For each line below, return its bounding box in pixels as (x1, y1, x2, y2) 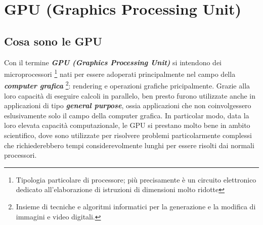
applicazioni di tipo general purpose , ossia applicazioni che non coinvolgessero (4, 100, 251, 111)
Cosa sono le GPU (4, 33, 102, 49)
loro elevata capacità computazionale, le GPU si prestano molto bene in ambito (4, 120, 250, 130)
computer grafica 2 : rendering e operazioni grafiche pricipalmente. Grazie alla (4, 79, 250, 91)
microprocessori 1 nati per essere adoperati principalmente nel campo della (4, 67, 236, 79)
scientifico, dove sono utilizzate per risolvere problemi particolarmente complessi (4, 130, 252, 141)
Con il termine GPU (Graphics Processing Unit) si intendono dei (4, 57, 222, 67)
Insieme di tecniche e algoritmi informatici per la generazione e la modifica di (16, 201, 256, 212)
